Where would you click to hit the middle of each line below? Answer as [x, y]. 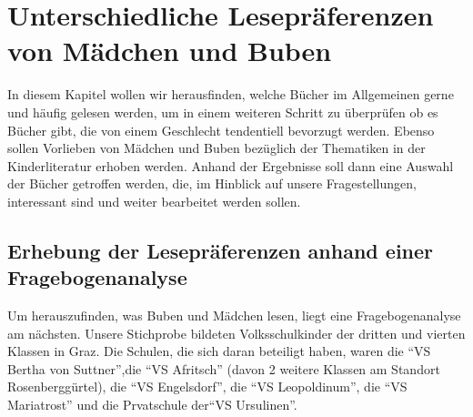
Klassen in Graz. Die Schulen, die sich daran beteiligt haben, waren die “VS [219, 351]
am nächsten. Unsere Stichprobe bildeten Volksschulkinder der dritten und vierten [236, 333]
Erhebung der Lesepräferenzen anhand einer [221, 250]
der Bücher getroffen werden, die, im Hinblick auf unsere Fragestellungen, [212, 183]
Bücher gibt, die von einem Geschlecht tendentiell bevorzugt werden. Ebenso [221, 130]
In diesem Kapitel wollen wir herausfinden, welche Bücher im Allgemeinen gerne [231, 94]
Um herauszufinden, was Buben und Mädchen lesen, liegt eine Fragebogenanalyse [234, 315]
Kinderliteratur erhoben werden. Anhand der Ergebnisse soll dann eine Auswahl [231, 165]
